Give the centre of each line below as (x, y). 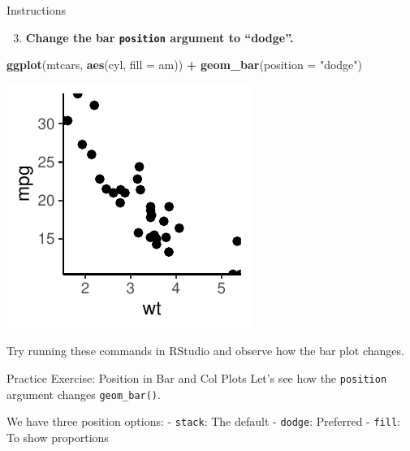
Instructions (36, 10)
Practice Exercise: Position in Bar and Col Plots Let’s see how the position (197, 378)
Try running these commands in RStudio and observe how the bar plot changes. (205, 351)
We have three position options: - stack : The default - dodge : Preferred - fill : (203, 421)
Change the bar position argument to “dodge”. (160, 37)
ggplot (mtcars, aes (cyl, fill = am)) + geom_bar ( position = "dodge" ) (185, 65)
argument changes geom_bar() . (84, 394)
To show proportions (58, 437)
